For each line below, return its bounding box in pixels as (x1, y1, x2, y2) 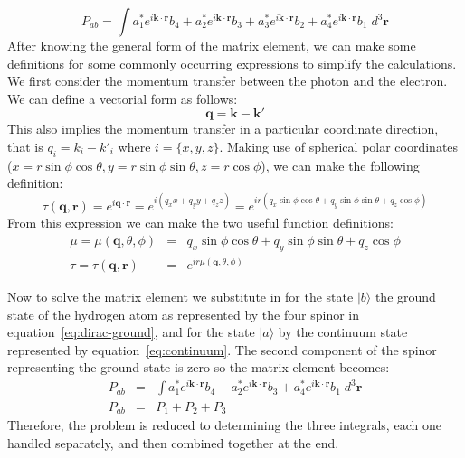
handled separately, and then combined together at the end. (7, 433, 339, 452)
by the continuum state (278, 322, 408, 341)
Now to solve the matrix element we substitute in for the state (7, 286, 354, 305)
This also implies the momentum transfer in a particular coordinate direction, (7, 119, 439, 138)
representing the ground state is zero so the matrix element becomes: (7, 358, 390, 377)
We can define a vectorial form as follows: (7, 89, 238, 107)
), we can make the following (261, 155, 420, 174)
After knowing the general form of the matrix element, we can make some (7, 36, 416, 54)
